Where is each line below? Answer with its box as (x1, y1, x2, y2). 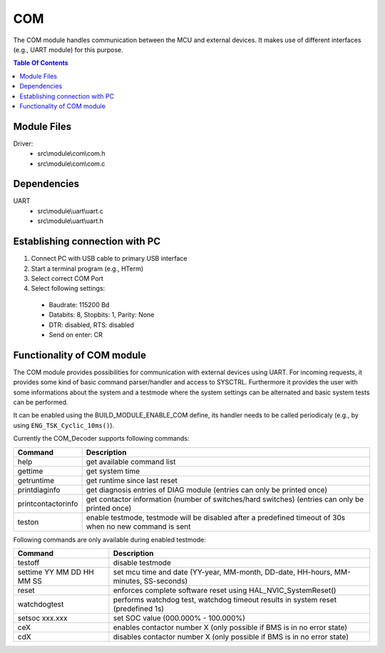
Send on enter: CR (48, 330, 103, 339)
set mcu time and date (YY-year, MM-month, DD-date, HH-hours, (113, 567, 333, 577)
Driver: (13, 139, 34, 148)
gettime (17, 466, 43, 476)
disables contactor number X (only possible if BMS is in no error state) (113, 632, 349, 642)
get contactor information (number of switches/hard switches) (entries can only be (86, 494, 364, 504)
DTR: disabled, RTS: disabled (48, 320, 135, 329)
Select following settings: (31, 284, 106, 293)
